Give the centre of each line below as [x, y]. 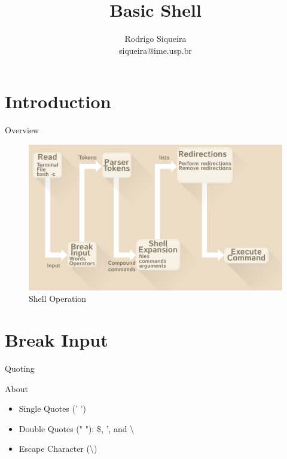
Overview [22, 130]
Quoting [20, 368]
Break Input [57, 340]
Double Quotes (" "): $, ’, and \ [77, 428]
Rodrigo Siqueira [155, 39]
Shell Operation [58, 299]
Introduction [58, 101]
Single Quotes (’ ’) [52, 408]
